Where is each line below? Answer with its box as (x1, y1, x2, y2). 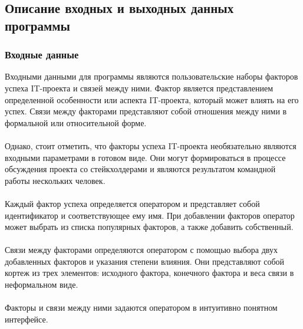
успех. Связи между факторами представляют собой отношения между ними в (5, 105, 287, 117)
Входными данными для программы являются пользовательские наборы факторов (5, 70, 298, 83)
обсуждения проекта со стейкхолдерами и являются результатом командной (5, 163, 276, 175)
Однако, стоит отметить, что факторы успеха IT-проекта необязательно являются (5, 139, 297, 152)
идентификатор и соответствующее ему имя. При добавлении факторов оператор (5, 209, 295, 221)
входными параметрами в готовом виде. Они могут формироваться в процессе (5, 151, 286, 163)
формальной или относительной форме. (5, 116, 147, 129)
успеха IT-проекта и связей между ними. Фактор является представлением (5, 81, 274, 94)
